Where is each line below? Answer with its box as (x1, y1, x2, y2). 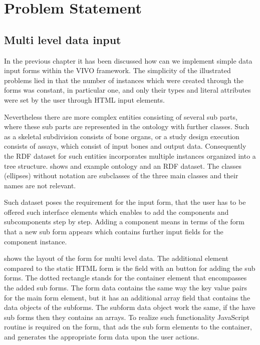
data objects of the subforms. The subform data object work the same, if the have (4, 302, 255, 312)
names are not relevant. (4, 180, 76, 190)
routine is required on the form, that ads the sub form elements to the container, (4, 321, 252, 332)
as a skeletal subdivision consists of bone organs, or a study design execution (4, 131, 239, 141)
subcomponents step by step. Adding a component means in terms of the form (4, 216, 245, 227)
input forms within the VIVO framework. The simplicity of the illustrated (4, 65, 231, 76)
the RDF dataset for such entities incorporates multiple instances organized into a (4, 150, 256, 161)
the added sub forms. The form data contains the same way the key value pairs (4, 282, 247, 293)
